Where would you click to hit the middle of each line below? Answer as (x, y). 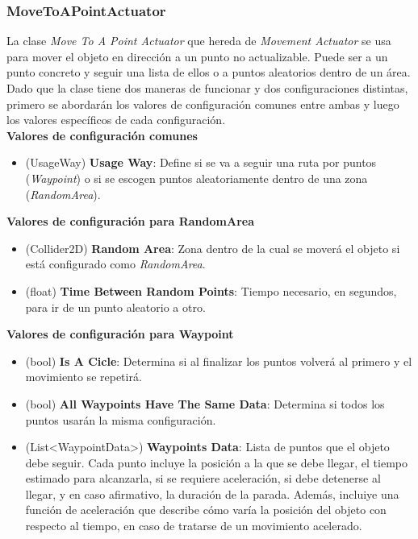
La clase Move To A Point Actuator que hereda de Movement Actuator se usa (199, 41)
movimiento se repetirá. (84, 377)
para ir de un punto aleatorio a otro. (115, 307)
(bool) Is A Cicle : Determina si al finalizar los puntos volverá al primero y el (219, 361)
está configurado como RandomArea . (115, 264)
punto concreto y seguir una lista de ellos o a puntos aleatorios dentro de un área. (209, 72)
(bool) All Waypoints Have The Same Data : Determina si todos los (205, 403)
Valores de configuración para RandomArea (130, 221)
